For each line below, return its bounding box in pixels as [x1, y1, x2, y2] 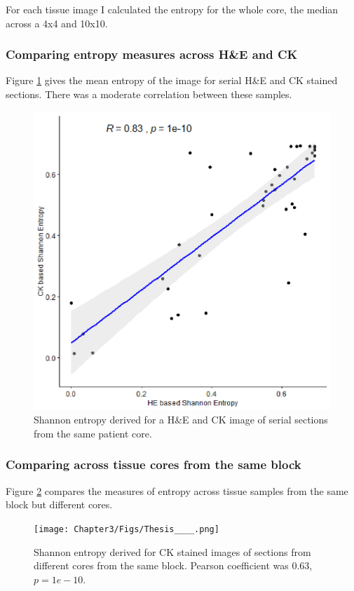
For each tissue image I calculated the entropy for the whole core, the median [6, 2, 339, 16]
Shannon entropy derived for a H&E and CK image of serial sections [34, 412, 328, 427]
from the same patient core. [34, 426, 152, 440]
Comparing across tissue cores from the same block [6, 456, 301, 473]
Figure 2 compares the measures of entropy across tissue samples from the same [6, 483, 348, 498]
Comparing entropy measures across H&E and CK [6, 46, 298, 63]
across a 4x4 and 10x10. [6, 15, 108, 30]
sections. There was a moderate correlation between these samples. [6, 87, 292, 101]
